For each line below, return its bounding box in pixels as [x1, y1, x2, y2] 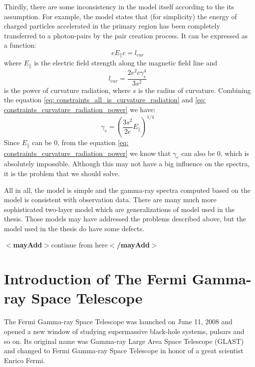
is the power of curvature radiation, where [4, 85, 131, 95]
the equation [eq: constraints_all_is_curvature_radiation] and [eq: [4, 94, 206, 105]
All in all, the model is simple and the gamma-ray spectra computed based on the [4, 184, 251, 195]
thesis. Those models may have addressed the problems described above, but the [4, 214, 246, 224]
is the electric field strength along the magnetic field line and [34, 58, 217, 68]
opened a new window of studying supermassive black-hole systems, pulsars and [4, 326, 245, 336]
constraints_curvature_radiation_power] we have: [4, 104, 156, 114]
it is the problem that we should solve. [4, 168, 120, 178]
